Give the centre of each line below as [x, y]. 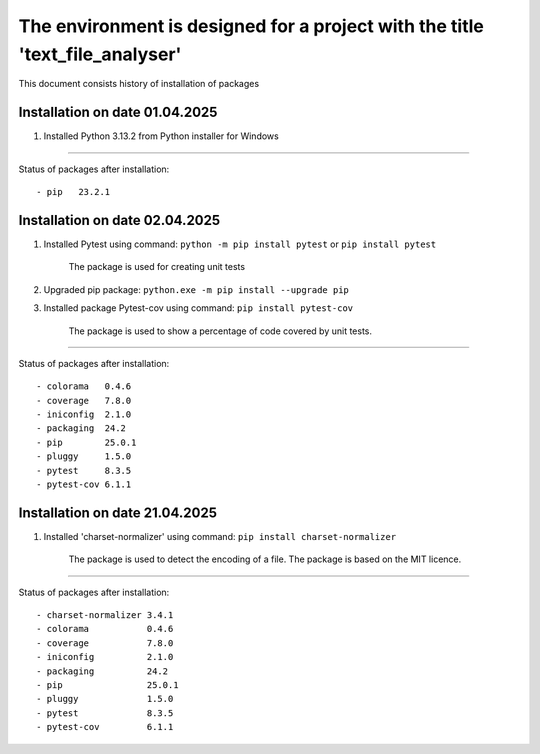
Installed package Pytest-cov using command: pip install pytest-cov [198, 308]
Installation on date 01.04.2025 [118, 112]
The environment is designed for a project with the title [251, 26]
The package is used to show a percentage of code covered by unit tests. [220, 331]
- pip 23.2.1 [73, 192]
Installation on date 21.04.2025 [117, 512]
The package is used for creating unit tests [156, 267]
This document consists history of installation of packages [139, 84]
